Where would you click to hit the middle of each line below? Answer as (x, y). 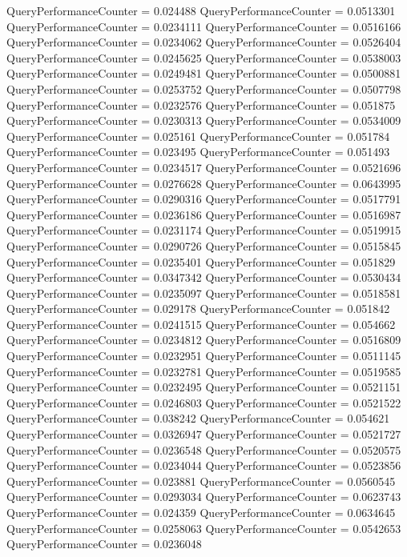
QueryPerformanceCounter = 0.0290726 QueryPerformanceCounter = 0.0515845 (204, 245)
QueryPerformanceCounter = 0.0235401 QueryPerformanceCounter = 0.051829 (201, 261)
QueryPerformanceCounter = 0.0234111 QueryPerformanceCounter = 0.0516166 (204, 26)
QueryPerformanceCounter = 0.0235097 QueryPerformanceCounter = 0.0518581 (204, 293)
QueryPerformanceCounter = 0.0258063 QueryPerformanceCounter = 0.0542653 (204, 528)
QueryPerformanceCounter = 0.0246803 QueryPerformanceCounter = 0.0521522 (204, 402)
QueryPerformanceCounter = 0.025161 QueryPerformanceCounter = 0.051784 (198, 136)
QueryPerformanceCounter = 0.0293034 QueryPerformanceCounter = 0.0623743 (204, 497)
